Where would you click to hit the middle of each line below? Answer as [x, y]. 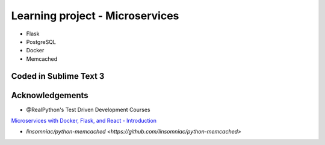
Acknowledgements [50, 95]
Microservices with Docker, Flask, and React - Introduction [84, 121]
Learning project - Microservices [95, 16]
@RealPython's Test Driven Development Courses [88, 110]
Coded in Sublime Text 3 [58, 76]
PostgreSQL [41, 42]
